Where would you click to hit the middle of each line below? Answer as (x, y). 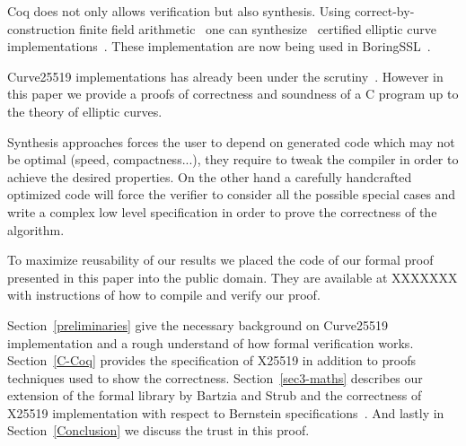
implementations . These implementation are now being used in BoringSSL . (219, 46)
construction (41, 28)
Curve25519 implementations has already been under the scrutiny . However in (225, 76)
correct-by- (385, 11)
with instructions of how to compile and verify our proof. (164, 295)
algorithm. (36, 229)
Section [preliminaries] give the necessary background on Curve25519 (198, 324)
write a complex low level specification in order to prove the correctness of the (222, 211)
